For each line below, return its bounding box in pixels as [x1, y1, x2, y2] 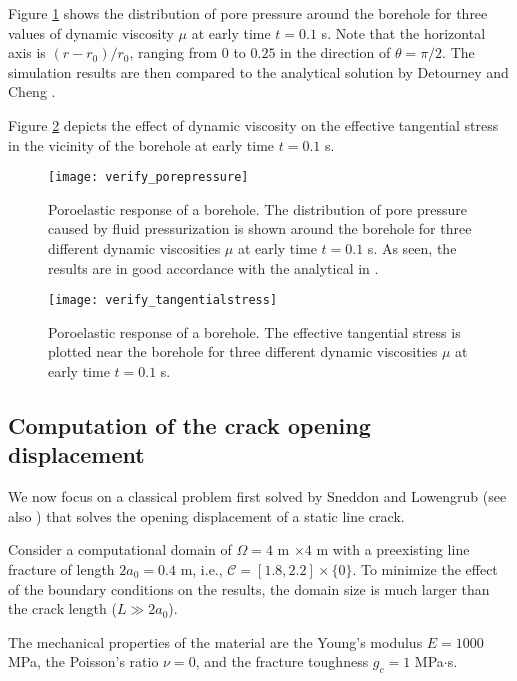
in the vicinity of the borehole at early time [8, 134, 275, 155]
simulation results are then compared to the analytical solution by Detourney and [8, 61, 509, 82]
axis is [8, 42, 46, 63]
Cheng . [8, 81, 56, 102]
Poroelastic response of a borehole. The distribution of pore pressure [48, 198, 468, 219]
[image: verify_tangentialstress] [48, 293, 278, 308]
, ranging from [129, 42, 218, 63]
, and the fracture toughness [195, 651, 369, 672]
